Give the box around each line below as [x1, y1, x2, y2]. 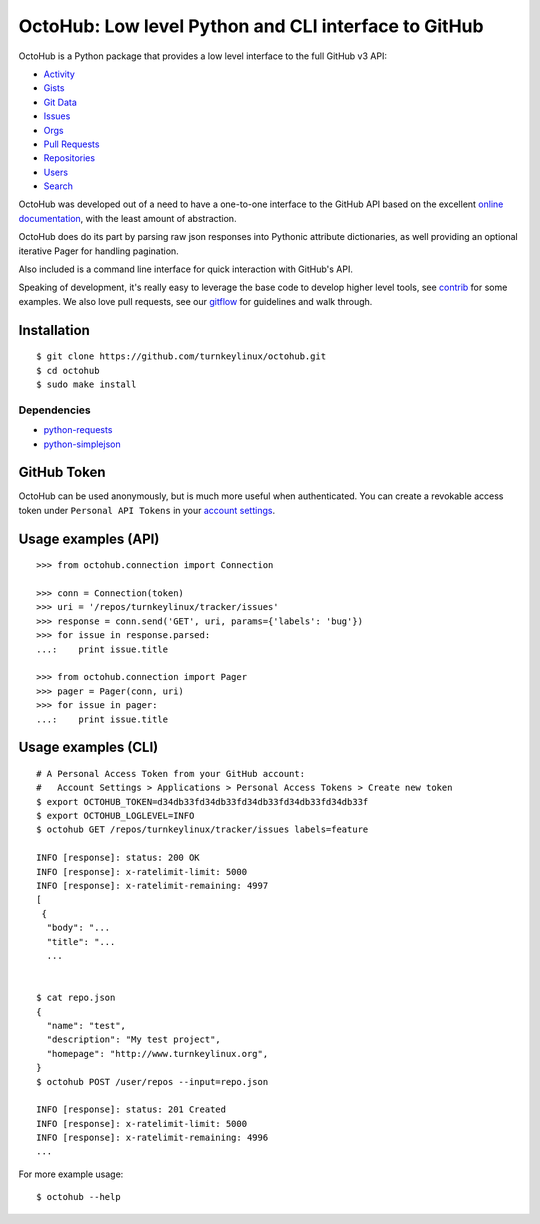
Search [43, 180, 74, 192]
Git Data [43, 96, 77, 108]
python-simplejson [43, 438, 121, 450]
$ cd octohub [36, 365, 100, 376]
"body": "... [46, 922, 111, 934]
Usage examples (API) [18, 530, 160, 547]
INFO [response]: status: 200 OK [36, 852, 200, 864]
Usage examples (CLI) [18, 739, 159, 756]
